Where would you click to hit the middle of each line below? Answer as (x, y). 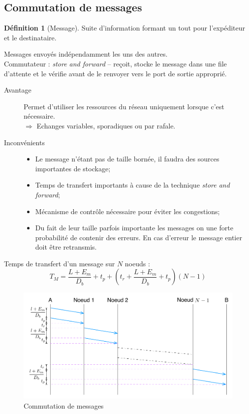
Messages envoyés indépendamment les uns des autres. (86, 54)
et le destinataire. (30, 37)
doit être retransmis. (66, 247)
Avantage (18, 90)
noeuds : (137, 263)
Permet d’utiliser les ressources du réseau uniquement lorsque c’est (124, 106)
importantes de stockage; (73, 168)
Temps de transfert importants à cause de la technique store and (132, 185)
